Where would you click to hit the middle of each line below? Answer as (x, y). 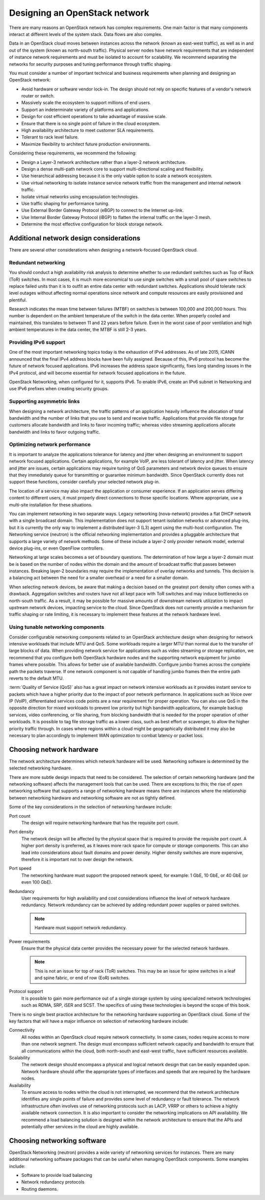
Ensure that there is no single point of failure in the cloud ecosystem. (91, 123)
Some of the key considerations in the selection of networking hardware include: (91, 807)
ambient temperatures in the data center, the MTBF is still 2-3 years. (78, 330)
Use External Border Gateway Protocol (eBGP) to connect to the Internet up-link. (103, 210)
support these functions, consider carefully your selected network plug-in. (84, 482)
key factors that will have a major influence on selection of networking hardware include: (99, 1021)
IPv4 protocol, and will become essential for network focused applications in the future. (98, 373)
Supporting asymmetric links (44, 401)
